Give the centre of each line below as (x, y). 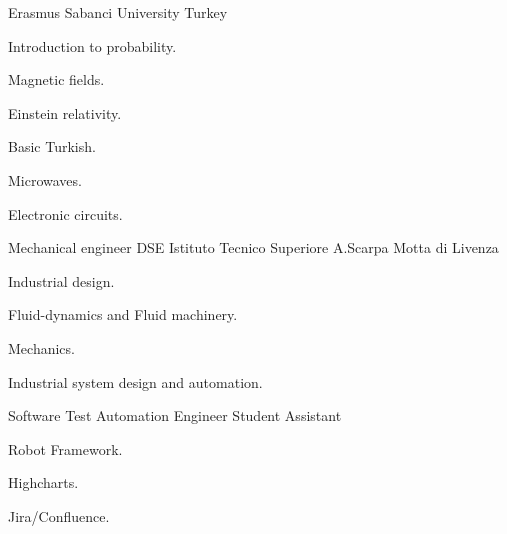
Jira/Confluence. (59, 515)
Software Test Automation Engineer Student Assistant (175, 415)
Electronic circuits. (65, 213)
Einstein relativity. (65, 112)
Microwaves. (45, 179)
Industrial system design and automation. (135, 381)
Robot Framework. (65, 448)
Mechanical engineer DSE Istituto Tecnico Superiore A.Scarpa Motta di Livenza (253, 247)
